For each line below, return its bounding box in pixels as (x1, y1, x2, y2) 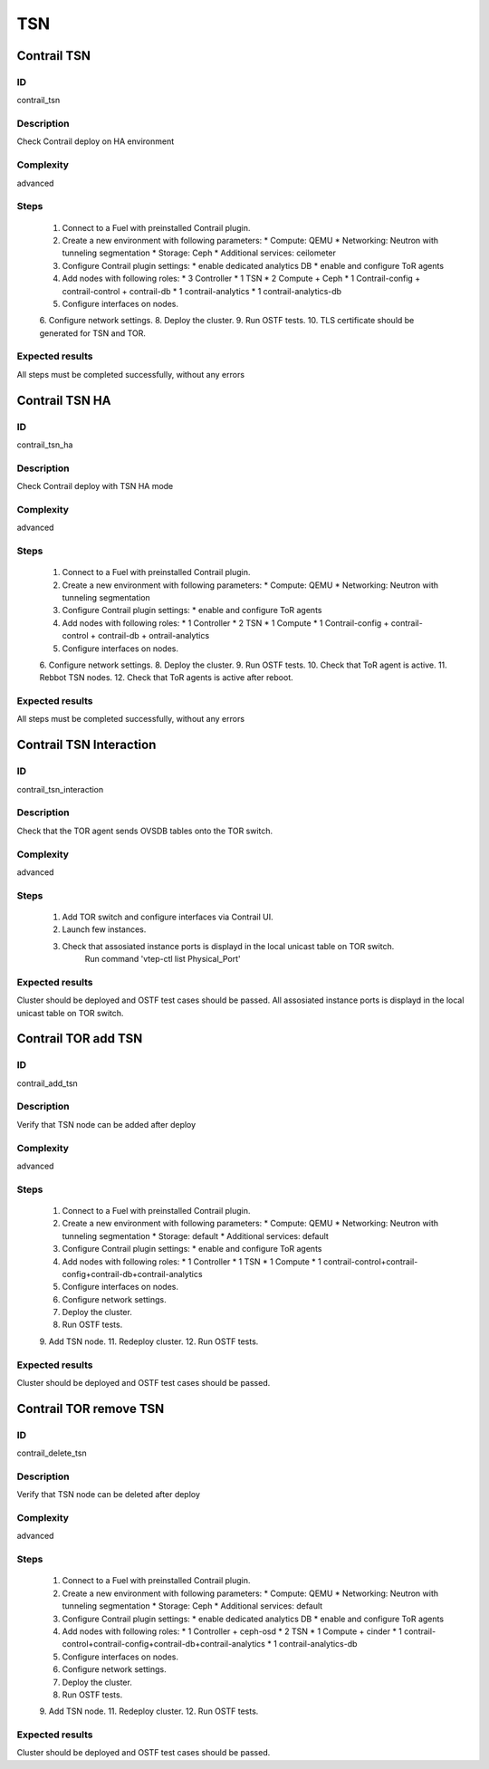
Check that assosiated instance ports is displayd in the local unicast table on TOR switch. (62, 940, 395, 951)
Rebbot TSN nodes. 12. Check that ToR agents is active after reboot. (39, 672, 293, 683)
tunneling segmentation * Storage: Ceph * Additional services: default (62, 1601, 323, 1611)
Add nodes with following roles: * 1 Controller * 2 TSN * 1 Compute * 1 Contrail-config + (62, 617, 389, 629)
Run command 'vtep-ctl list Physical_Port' (84, 954, 241, 965)
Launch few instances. (62, 924, 147, 935)
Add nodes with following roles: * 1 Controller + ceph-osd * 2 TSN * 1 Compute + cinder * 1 (62, 1626, 403, 1637)
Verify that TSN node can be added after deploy (16, 1119, 197, 1130)
